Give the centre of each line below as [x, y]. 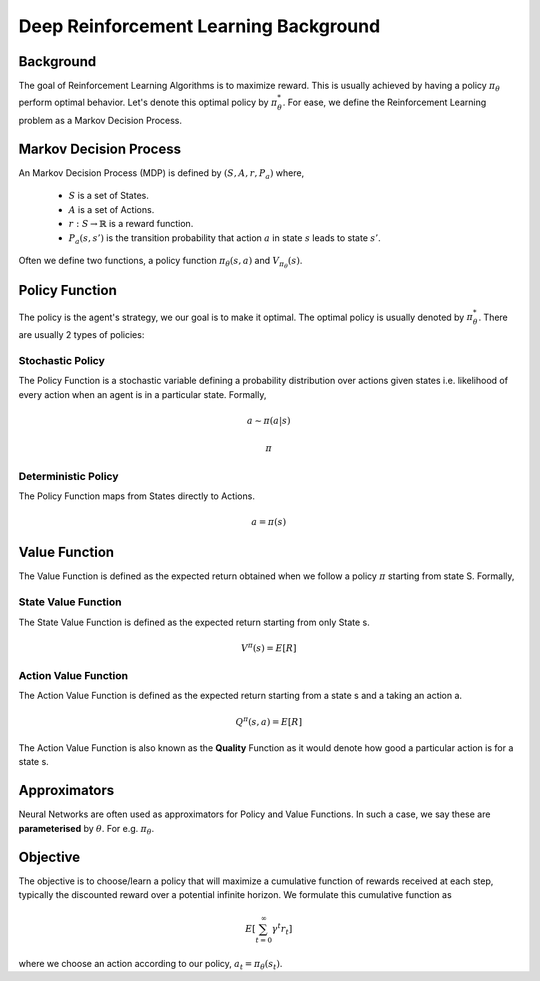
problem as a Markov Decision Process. [100, 121]
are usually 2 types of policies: [81, 335]
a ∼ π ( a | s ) [268, 420]
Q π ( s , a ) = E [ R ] [269, 721]
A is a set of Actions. [111, 209]
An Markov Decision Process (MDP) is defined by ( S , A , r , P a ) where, [161, 173]
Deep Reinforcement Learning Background [199, 26]
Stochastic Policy [61, 360]
